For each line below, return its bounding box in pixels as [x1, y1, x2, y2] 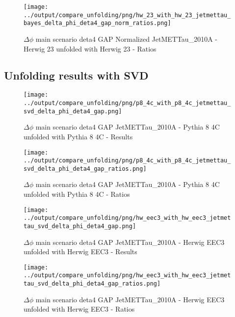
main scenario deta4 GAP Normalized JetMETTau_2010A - [35, 33, 217, 44]
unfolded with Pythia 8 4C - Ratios [24, 189, 130, 199]
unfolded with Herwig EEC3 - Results [24, 246, 137, 257]
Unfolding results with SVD [4, 67, 149, 82]
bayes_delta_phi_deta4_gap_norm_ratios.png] [24, 20, 171, 27]
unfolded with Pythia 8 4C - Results [24, 131, 133, 141]
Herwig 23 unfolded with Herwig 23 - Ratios [24, 43, 157, 53]
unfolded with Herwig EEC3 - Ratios [24, 304, 135, 314]
